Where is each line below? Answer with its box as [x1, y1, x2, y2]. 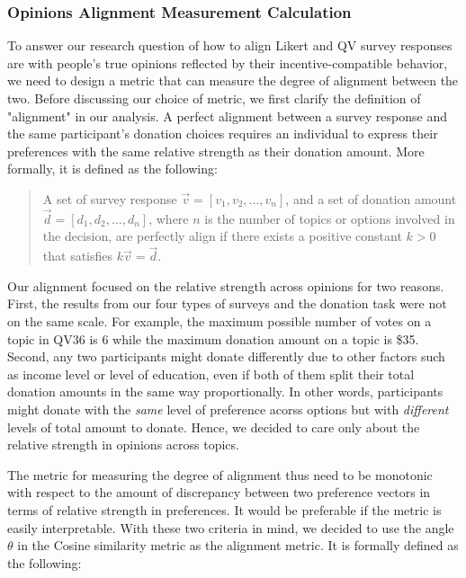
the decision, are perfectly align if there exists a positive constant [42, 227, 402, 245]
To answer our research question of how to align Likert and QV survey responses [7, 36, 453, 55]
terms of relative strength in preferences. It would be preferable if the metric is [7, 500, 442, 519]
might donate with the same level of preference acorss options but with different [7, 399, 449, 418]
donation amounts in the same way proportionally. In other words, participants [7, 382, 444, 401]
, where [148, 209, 189, 227]
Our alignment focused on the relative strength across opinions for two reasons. [7, 276, 444, 295]
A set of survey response [42, 189, 177, 208]
